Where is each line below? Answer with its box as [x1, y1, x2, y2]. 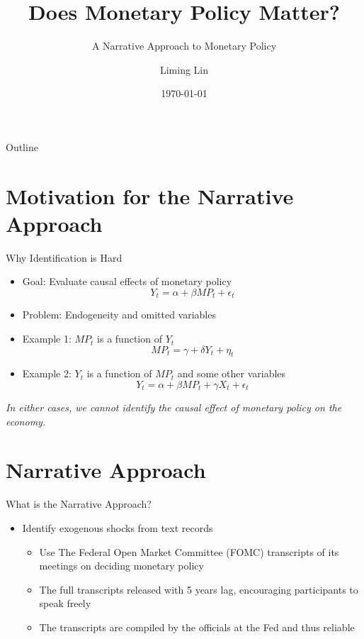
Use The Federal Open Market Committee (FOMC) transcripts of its [39, 544, 339, 559]
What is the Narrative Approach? [6, 496, 152, 511]
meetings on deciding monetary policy [39, 558, 204, 573]
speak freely [39, 596, 91, 611]
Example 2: [22, 366, 72, 381]
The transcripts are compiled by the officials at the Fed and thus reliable [39, 619, 355, 634]
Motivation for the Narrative [6, 181, 294, 210]
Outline [6, 139, 38, 154]
